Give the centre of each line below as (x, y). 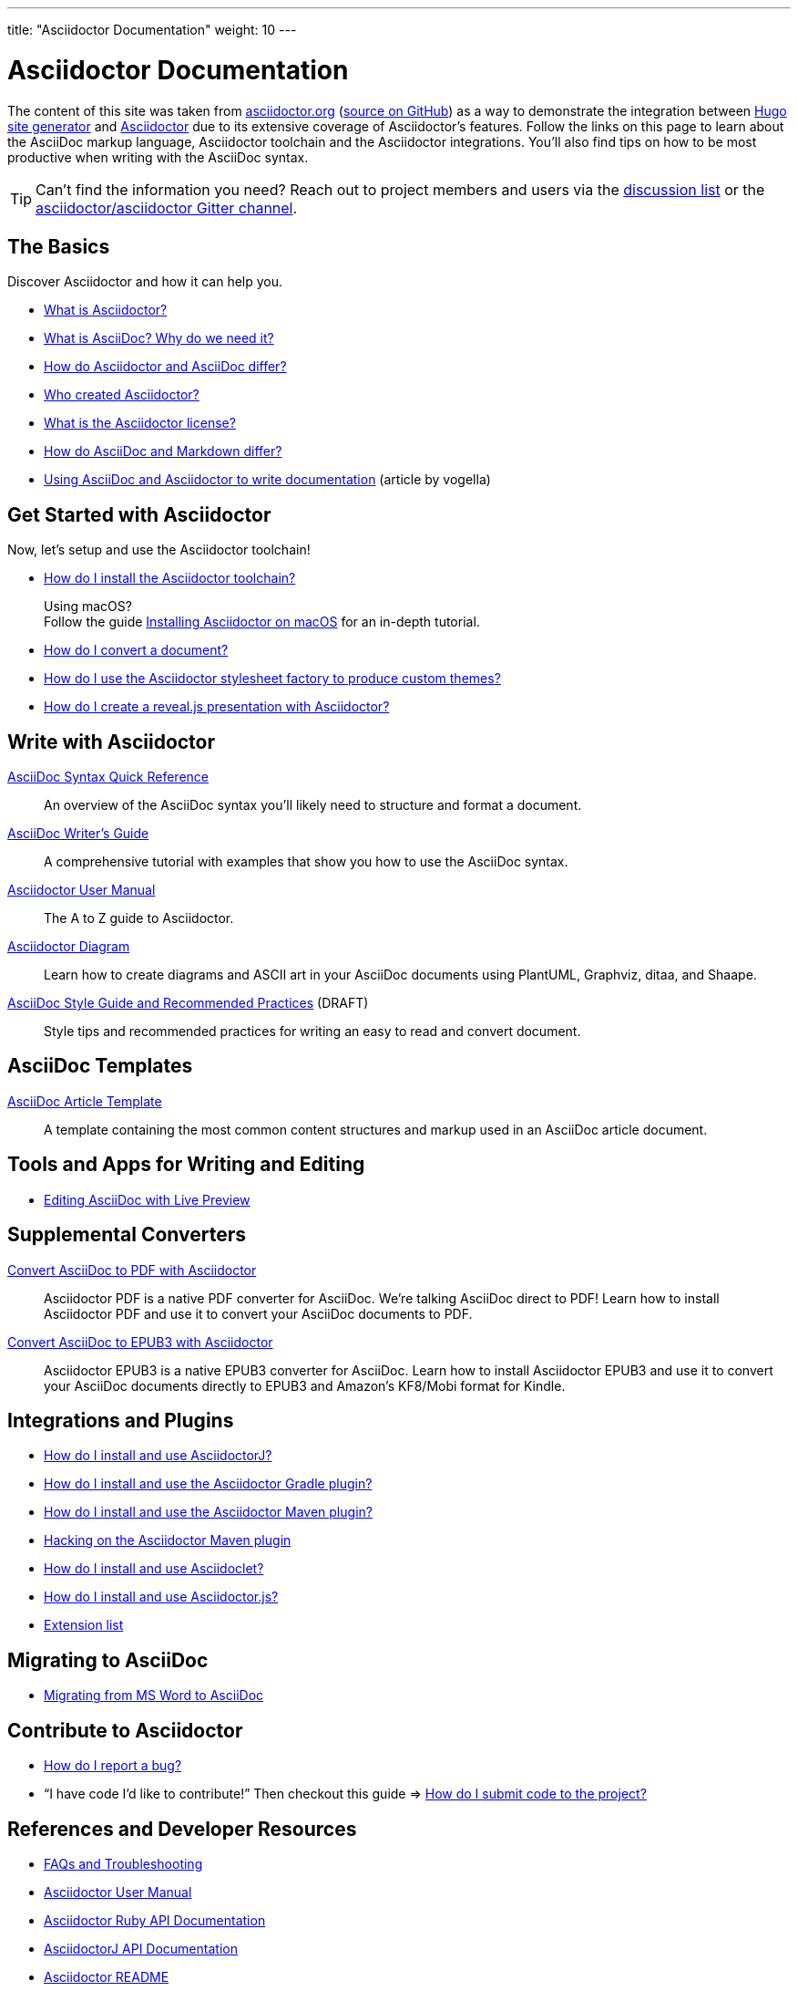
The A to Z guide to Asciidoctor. (139, 918)
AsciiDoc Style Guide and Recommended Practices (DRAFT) (188, 1003)
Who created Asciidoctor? (122, 395)
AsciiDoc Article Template (85, 1101)
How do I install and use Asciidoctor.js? (161, 1597)
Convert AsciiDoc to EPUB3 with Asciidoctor (140, 1342)
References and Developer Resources (182, 1829)
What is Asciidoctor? (106, 310)
